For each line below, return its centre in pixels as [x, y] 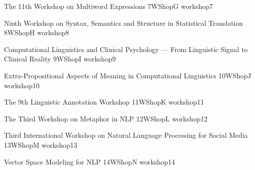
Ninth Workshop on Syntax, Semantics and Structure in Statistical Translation [124, 23]
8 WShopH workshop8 [37, 32]
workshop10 [22, 85]
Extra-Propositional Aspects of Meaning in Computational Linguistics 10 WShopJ [128, 75]
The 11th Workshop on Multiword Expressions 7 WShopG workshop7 [108, 6]
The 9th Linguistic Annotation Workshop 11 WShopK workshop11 [104, 102]
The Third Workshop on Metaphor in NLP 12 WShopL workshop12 [106, 118]
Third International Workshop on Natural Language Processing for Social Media [126, 135]
